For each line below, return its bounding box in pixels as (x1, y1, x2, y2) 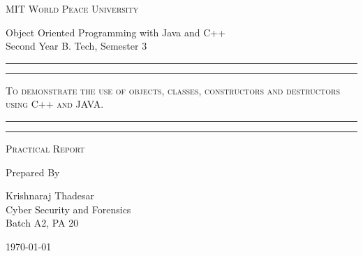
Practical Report (6, 141, 85, 155)
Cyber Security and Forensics (6, 201, 131, 216)
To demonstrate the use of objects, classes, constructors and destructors (6, 83, 340, 97)
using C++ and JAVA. (6, 97, 104, 111)
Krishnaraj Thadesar (6, 188, 95, 203)
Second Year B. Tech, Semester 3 (6, 38, 147, 53)
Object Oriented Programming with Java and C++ (6, 24, 226, 39)
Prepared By (6, 164, 60, 179)
